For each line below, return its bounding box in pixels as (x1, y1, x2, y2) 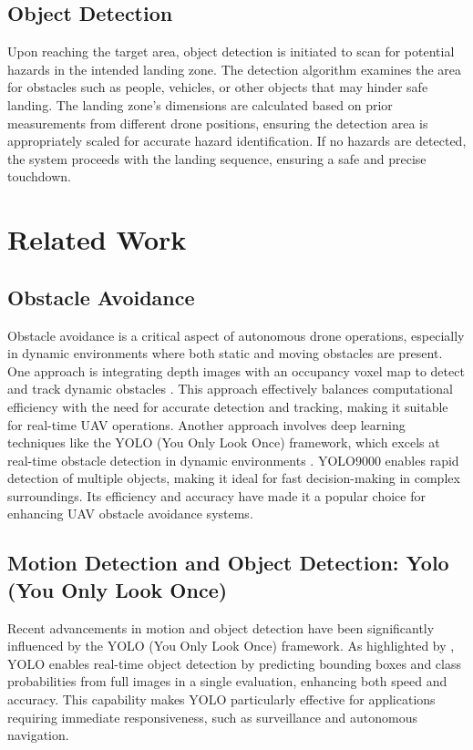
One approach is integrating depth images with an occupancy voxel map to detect (7, 361, 465, 380)
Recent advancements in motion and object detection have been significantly (7, 618, 435, 637)
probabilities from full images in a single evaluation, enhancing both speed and (7, 672, 447, 691)
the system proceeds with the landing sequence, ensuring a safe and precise (7, 149, 427, 168)
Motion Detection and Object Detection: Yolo (7, 549, 449, 577)
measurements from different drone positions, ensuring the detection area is (7, 113, 428, 132)
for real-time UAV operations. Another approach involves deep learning (7, 415, 406, 434)
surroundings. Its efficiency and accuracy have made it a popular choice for (7, 486, 426, 505)
